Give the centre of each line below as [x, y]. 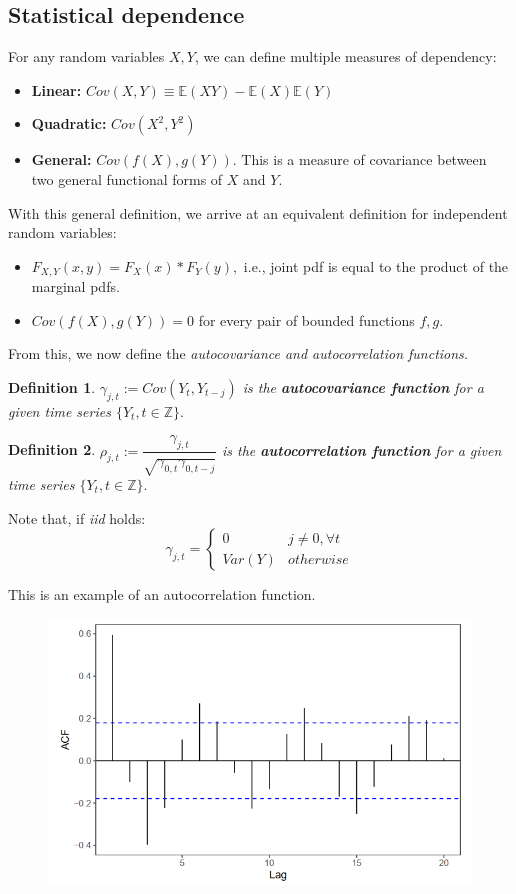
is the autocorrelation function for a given [362, 449]
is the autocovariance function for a [363, 387]
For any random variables [86, 56]
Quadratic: [69, 123]
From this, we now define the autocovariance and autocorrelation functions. [238, 353]
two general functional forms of [127, 178]
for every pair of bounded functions [306, 319]
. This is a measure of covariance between [359, 159]
